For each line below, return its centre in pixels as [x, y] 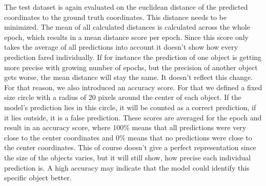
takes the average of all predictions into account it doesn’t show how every [121, 47]
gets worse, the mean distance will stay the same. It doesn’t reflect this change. [129, 77]
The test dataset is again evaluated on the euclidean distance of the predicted [126, 7]
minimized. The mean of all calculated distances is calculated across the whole [127, 27]
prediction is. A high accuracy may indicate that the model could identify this [127, 167]
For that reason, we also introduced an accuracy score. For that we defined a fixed [133, 87]
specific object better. [38, 178]
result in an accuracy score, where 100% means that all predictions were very [125, 127]
